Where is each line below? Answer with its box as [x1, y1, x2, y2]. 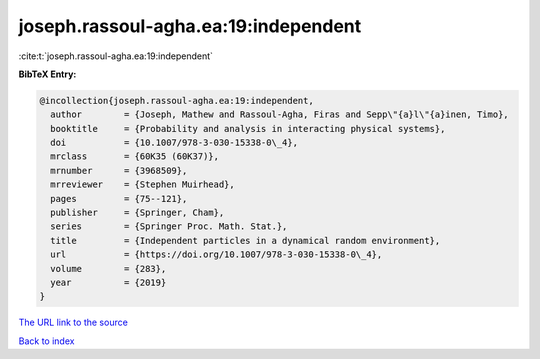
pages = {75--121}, [50, 193, 188, 204]
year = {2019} [50, 277, 167, 288]
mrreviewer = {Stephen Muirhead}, [50, 179, 235, 190]
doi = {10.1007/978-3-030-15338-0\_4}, [50, 137, 299, 149]
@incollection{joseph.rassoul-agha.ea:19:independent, [39, 95, 314, 106]
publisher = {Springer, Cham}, [50, 207, 225, 219]
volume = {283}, [50, 263, 167, 274]
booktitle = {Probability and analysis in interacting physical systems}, [50, 123, 446, 134]
